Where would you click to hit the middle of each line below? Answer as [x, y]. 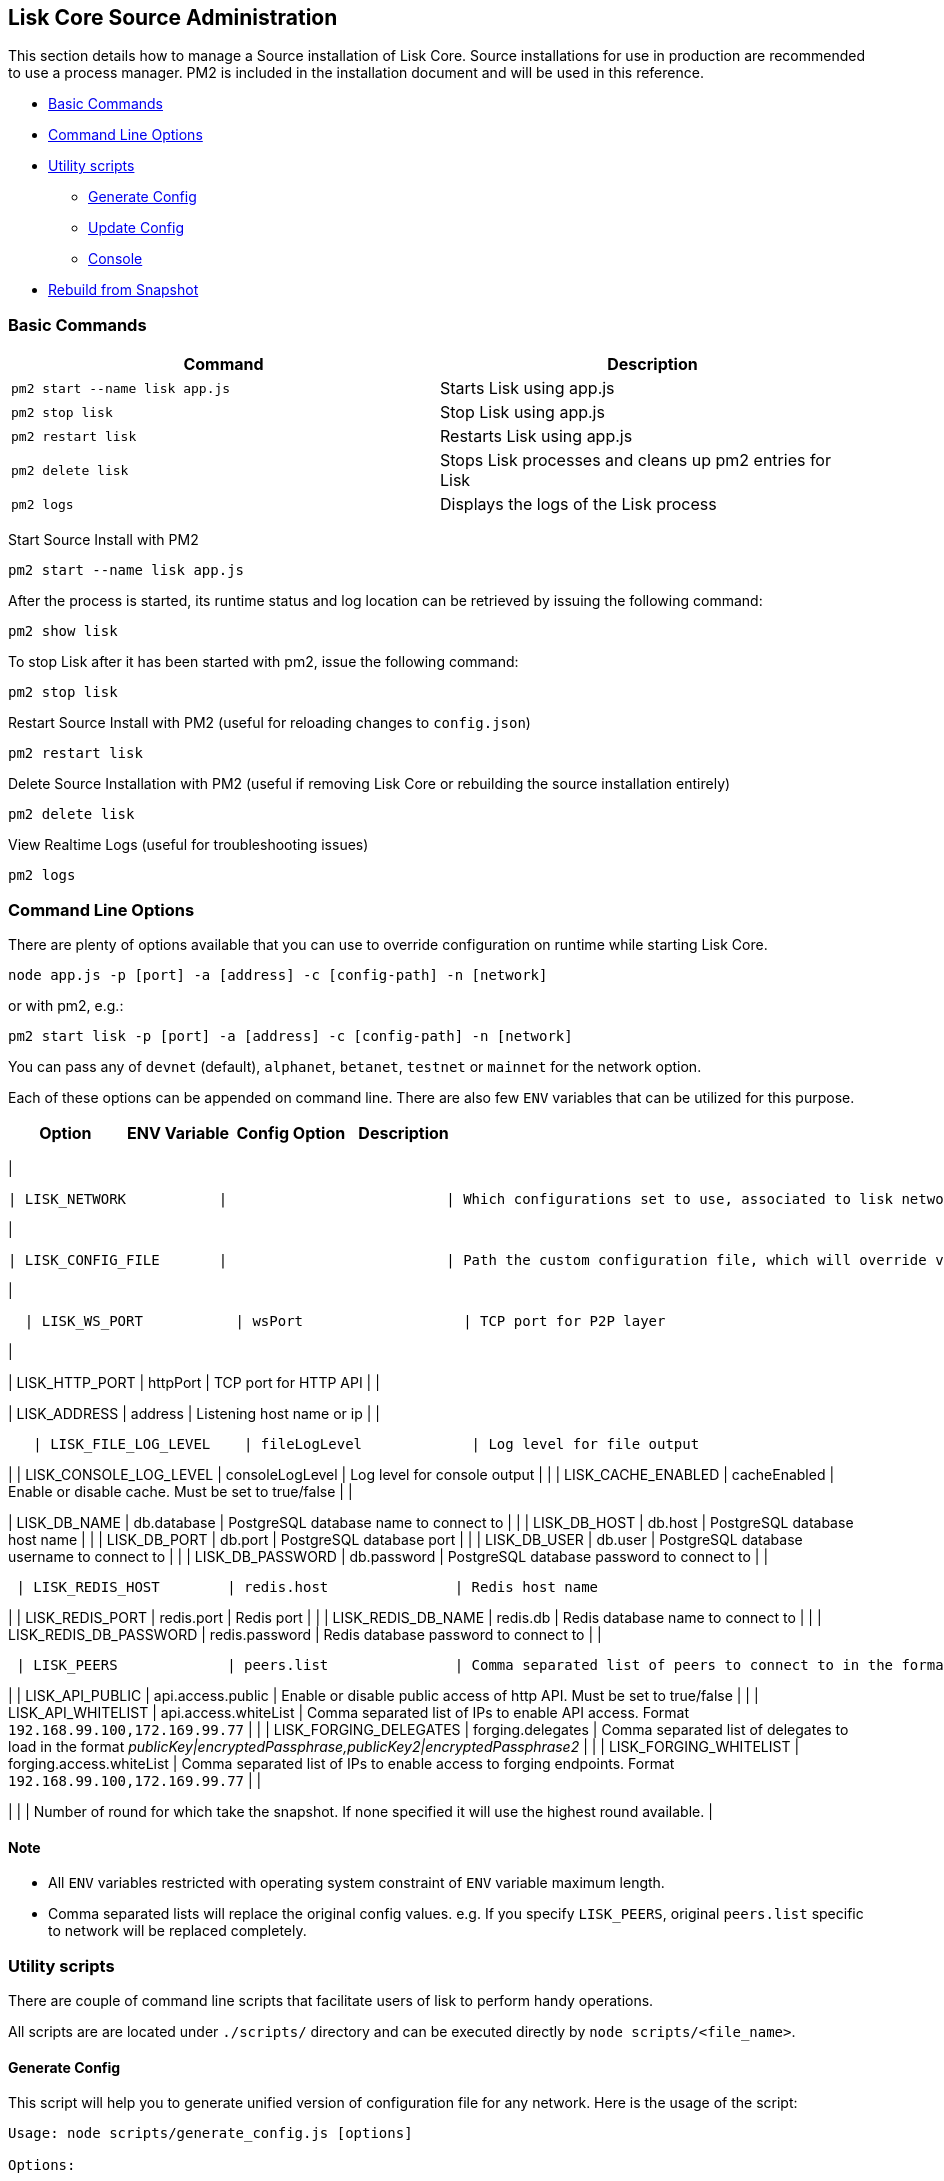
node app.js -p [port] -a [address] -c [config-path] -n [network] [278, 974]
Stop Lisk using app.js [522, 412]
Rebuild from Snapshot [123, 290]
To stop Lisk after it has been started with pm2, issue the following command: [263, 662]
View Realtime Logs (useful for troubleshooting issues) [188, 845]
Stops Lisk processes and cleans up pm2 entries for [635, 460]
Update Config [136, 228]
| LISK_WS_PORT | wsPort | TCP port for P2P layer [345, 1320]
